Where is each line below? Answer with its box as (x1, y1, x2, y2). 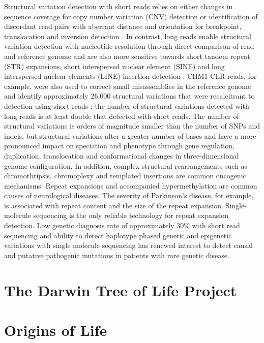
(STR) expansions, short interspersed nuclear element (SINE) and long (4, 60, 225, 71)
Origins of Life (4, 320, 107, 340)
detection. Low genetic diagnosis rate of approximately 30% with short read (4, 220, 240, 231)
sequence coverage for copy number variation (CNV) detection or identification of (4, 11, 258, 21)
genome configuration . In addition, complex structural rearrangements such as (4, 160, 248, 171)
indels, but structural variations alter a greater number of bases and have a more (4, 130, 256, 141)
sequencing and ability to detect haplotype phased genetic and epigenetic (4, 230, 232, 240)
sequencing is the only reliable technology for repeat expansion (33, 210, 228, 221)
